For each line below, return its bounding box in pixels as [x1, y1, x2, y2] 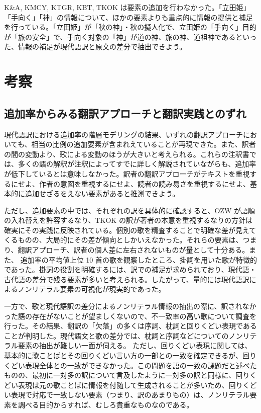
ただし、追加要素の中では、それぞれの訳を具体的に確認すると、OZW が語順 [4, 205, 255, 215]
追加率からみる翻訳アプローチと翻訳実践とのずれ [4, 105, 246, 121]
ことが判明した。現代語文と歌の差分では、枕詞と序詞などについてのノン [4, 330, 243, 341]
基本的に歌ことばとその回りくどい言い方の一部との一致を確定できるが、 [4, 350, 242, 361]
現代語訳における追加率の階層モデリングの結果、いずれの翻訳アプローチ [4, 129, 243, 139]
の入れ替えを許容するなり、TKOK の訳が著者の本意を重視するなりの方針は [4, 215, 252, 225]
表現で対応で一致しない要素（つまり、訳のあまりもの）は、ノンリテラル [11, 389, 250, 400]
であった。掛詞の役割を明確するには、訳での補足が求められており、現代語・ [4, 264, 256, 275]
